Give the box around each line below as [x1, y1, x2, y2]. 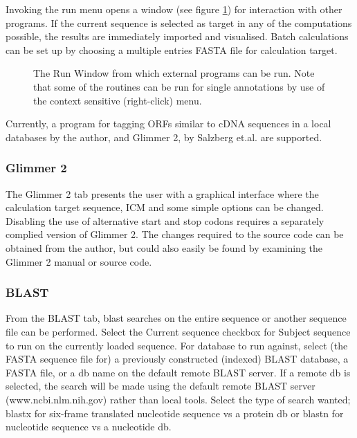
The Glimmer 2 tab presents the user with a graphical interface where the [6, 186, 319, 201]
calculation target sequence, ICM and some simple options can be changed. [6, 200, 324, 215]
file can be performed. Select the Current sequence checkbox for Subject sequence [6, 324, 351, 338]
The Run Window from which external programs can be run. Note [33, 66, 315, 80]
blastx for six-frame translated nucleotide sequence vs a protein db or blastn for [6, 405, 344, 420]
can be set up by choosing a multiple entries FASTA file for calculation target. [6, 42, 338, 57]
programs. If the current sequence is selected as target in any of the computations [6, 15, 352, 30]
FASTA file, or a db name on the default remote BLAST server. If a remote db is [6, 365, 351, 379]
